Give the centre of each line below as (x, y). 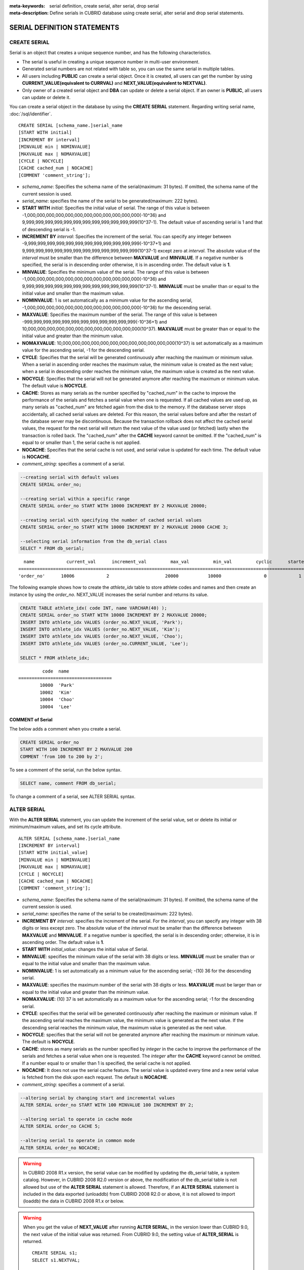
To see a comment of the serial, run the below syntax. (65, 770)
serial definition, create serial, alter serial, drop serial (104, 6)
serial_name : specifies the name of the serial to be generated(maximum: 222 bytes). (110, 201)
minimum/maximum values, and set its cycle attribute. (65, 827)
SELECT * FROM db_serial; (52, 548)
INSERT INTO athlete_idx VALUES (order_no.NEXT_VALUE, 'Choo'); (102, 637)
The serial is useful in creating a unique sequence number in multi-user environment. (111, 61)
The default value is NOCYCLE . (55, 386)
